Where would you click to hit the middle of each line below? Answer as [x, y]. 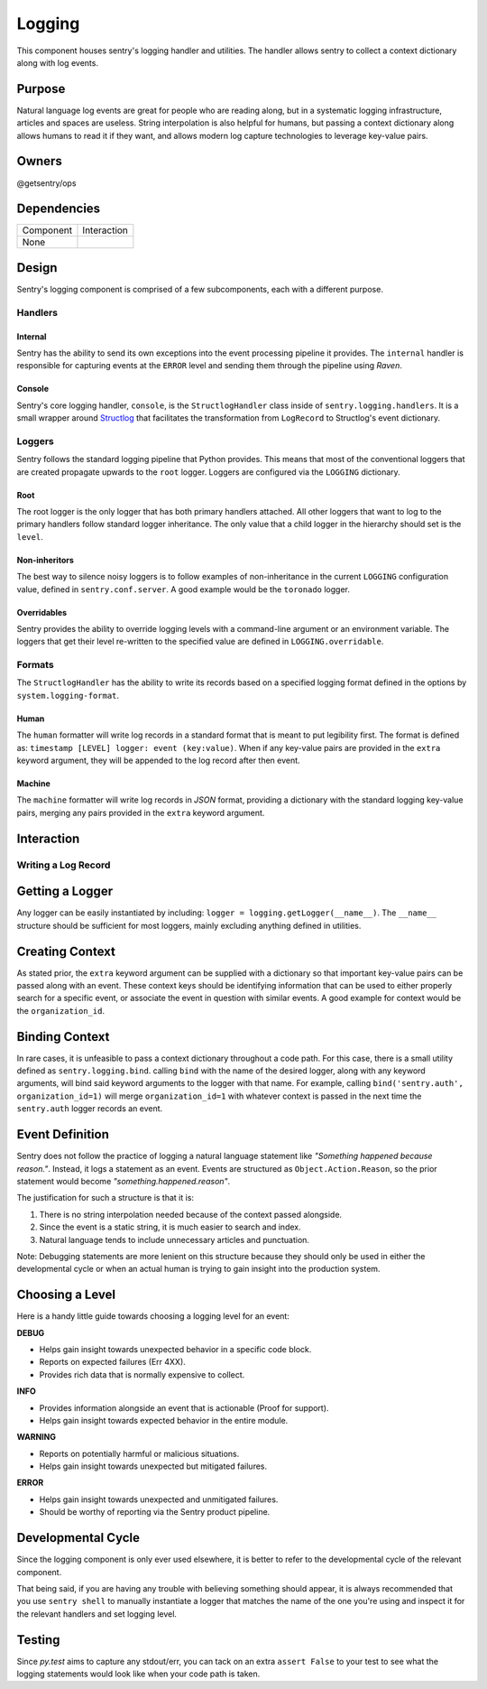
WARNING [36, 1437]
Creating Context [66, 951]
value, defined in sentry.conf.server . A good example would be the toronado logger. [184, 589]
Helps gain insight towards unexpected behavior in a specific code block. [175, 1349]
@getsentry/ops [46, 183]
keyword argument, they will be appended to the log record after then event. [159, 761]
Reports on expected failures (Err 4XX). [113, 1362]
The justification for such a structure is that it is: [105, 1198]
